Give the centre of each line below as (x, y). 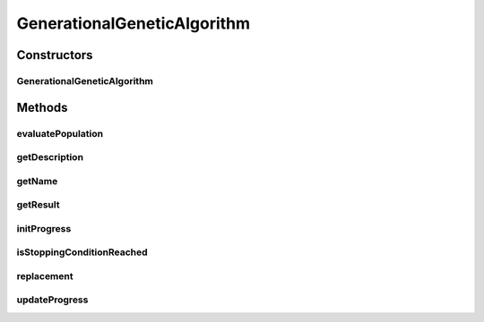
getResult (38, 205)
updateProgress (52, 300)
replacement (45, 275)
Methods (42, 107)
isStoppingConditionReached (82, 252)
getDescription (50, 157)
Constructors (55, 55)
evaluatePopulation (60, 133)
